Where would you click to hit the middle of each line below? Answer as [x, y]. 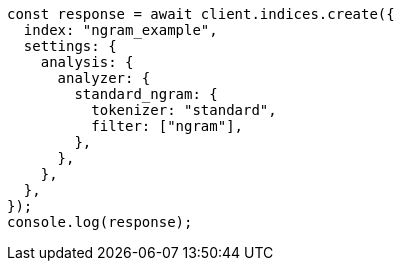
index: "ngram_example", [120, 30]
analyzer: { [104, 78]
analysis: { [87, 62]
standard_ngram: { [146, 94]
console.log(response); [100, 222]
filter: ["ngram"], [167, 126]
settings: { [70, 46]
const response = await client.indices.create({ [201, 14]
